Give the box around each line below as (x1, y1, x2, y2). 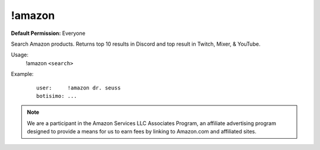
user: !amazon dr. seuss (36, 84, 121, 91)
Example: (11, 71, 34, 78)
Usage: (11, 51, 29, 59)
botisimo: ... (36, 92, 77, 99)
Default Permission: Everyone (11, 30, 86, 37)
